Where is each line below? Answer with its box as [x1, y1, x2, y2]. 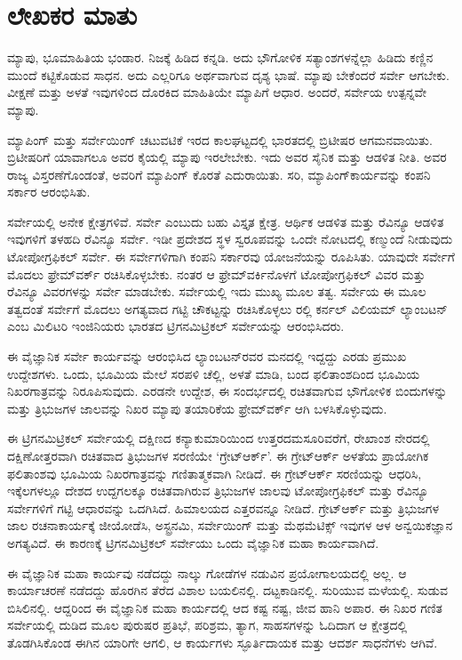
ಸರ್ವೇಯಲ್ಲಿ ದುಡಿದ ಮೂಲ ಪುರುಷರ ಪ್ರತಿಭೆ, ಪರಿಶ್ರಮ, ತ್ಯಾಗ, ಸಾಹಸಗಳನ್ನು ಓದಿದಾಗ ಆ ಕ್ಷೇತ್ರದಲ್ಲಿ [7, 616, 408, 634]
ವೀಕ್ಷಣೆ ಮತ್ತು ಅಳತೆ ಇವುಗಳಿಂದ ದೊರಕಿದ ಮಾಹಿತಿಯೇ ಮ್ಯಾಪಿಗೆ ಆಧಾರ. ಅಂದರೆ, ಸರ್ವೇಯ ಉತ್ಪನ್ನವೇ [7, 83, 427, 101]
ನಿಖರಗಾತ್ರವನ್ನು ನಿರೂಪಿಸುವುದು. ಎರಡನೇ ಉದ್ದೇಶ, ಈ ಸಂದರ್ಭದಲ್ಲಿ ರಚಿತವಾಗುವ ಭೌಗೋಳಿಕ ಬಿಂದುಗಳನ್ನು [7, 382, 448, 400]
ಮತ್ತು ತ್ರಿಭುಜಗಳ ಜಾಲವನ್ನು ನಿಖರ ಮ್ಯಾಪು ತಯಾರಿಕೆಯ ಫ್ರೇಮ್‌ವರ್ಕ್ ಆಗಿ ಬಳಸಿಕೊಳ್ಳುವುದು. [7, 398, 387, 417]
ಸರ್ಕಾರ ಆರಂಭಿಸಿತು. [7, 182, 91, 201]
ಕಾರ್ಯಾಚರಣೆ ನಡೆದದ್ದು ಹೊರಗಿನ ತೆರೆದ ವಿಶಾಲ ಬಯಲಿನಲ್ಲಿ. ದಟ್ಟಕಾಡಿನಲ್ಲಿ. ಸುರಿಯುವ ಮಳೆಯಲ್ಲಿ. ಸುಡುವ [7, 581, 448, 600]
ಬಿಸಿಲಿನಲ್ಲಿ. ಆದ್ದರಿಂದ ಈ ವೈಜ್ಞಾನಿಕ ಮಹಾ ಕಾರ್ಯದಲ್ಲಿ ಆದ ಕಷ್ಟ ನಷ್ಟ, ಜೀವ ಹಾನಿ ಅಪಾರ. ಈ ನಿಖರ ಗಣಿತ [7, 598, 443, 616]
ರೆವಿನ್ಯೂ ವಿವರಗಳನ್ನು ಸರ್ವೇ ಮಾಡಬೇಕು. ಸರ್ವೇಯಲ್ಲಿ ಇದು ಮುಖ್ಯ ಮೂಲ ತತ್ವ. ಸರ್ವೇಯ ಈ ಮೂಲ [7, 282, 426, 301]
